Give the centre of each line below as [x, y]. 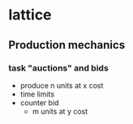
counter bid [39, 102]
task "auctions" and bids [59, 68]
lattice [30, 15]
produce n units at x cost [62, 85]
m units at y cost [60, 111]
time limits [37, 94]
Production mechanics [67, 45]
